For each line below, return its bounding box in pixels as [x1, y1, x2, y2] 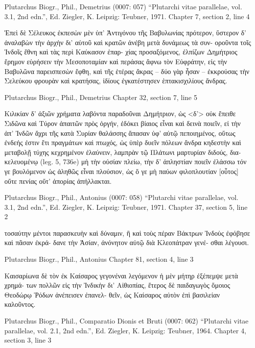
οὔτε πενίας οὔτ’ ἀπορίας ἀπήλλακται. [4, 175, 112, 186]
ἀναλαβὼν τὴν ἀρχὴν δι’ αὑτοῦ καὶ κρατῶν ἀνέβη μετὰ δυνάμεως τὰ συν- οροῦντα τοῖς [4, 37, 251, 47]
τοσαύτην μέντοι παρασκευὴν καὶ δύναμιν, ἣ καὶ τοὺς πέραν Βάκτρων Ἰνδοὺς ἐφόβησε [4, 227, 250, 238]
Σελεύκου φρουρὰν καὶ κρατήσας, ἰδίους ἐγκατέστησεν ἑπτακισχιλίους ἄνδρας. [4, 75, 228, 86]
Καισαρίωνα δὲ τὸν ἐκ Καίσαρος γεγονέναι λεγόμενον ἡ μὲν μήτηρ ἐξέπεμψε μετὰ [4, 270, 238, 280]
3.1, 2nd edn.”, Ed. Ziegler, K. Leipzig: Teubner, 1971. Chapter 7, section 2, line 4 [4, 11, 250, 21]
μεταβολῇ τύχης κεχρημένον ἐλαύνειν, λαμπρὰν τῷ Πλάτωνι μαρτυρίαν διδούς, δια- [4, 147, 241, 157]
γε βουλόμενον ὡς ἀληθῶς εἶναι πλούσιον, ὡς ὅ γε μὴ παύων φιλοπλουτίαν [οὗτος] [4, 166, 239, 176]
